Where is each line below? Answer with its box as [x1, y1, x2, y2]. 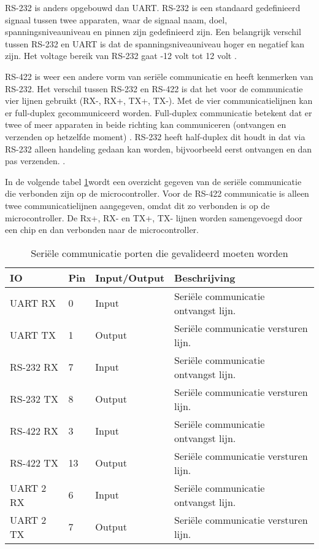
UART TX [10, 328, 56, 342]
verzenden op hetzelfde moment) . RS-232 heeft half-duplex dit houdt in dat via [5, 130, 306, 143]
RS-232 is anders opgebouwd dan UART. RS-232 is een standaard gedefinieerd [5, 1, 301, 14]
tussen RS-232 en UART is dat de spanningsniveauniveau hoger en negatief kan [5, 37, 305, 50]
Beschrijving [174, 270, 236, 285]
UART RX [10, 296, 56, 310]
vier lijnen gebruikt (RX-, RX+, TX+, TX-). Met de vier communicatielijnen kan [5, 94, 313, 107]
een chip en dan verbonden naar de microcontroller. [5, 223, 199, 236]
